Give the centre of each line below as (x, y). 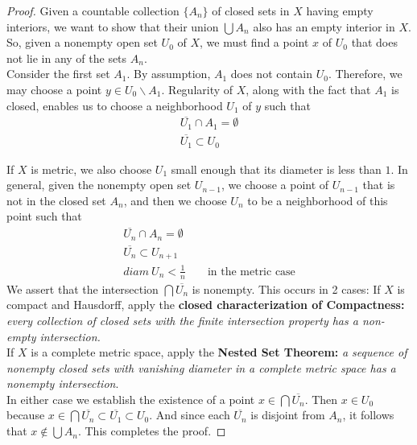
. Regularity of (197, 89)
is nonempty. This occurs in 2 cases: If (286, 288)
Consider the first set (58, 74)
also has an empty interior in (324, 26)
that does (374, 42)
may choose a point (54, 89)
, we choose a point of (275, 185)
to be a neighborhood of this (318, 200)
